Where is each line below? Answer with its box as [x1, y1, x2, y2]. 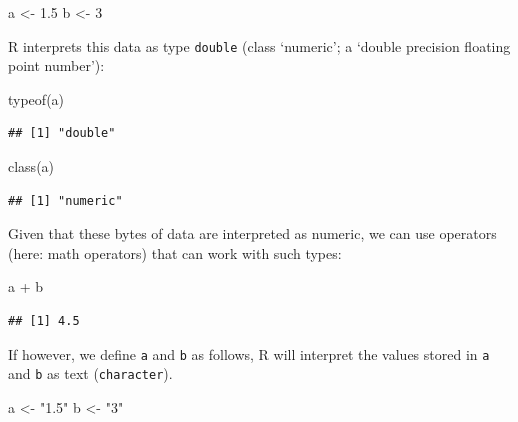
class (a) [8, 156, 55, 177]
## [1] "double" [8, 126, 116, 141]
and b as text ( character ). [8, 363, 173, 384]
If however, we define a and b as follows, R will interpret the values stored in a [8, 343, 490, 364]
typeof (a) [8, 88, 65, 109]
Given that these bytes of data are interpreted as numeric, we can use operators [8, 223, 497, 244]
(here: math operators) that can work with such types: [8, 242, 342, 263]
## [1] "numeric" [8, 193, 123, 208]
